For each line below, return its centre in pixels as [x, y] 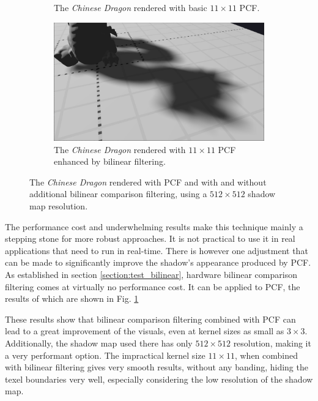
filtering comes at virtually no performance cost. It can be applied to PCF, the [153, 286]
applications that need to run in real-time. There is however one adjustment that [157, 250]
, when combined [266, 355]
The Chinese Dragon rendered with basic [131, 7]
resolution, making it [272, 343]
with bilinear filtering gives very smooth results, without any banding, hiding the [157, 367]
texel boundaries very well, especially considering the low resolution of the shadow [159, 379]
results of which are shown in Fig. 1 [72, 298]
